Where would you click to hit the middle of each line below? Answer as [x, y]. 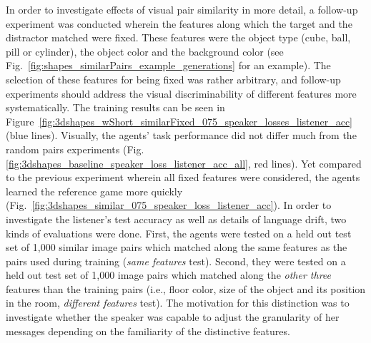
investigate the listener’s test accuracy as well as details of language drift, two [176, 219]
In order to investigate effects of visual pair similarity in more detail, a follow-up [182, 9]
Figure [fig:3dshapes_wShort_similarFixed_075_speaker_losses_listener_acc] [179, 121]
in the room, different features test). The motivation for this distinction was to [178, 303]
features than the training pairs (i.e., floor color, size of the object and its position [186, 288]
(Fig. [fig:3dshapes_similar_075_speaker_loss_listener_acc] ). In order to [169, 205]
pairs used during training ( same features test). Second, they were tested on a [176, 261]
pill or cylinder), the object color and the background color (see [145, 51]
